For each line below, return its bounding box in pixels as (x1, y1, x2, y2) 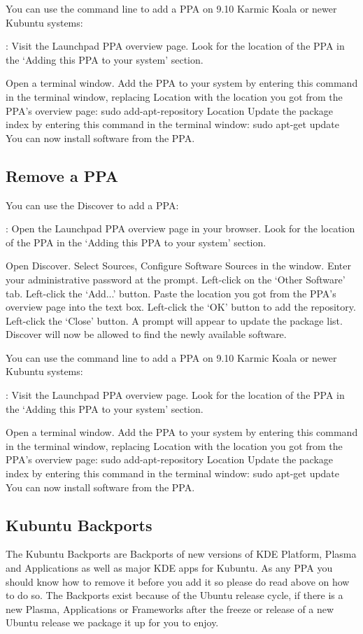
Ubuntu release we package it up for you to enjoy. (6, 615, 219, 630)
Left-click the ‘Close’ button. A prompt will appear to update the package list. (6, 313, 343, 327)
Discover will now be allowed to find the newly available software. (6, 327, 287, 341)
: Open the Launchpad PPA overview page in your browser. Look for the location (6, 221, 355, 236)
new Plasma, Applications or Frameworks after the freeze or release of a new (6, 601, 334, 616)
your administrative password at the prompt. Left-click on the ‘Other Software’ (6, 272, 346, 286)
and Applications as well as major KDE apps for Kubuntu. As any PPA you (6, 561, 333, 575)
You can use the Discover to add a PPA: (6, 197, 179, 212)
